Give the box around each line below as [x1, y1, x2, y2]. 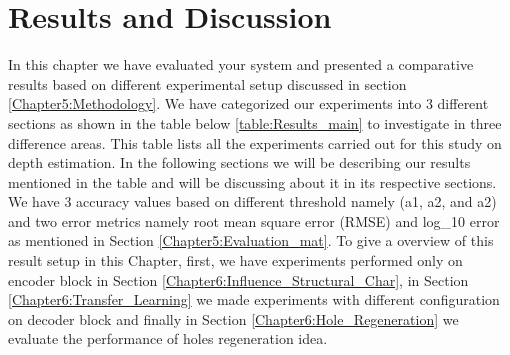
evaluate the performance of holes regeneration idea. [8, 328, 328, 349]
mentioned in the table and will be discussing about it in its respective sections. [8, 171, 497, 192]
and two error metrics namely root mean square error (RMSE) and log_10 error [8, 210, 500, 231]
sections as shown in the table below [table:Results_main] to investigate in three [8, 112, 502, 133]
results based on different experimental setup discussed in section [8, 73, 407, 94]
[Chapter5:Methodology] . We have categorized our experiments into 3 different [8, 93, 489, 114]
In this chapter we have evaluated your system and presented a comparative [8, 54, 474, 75]
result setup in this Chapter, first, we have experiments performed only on [8, 250, 463, 271]
